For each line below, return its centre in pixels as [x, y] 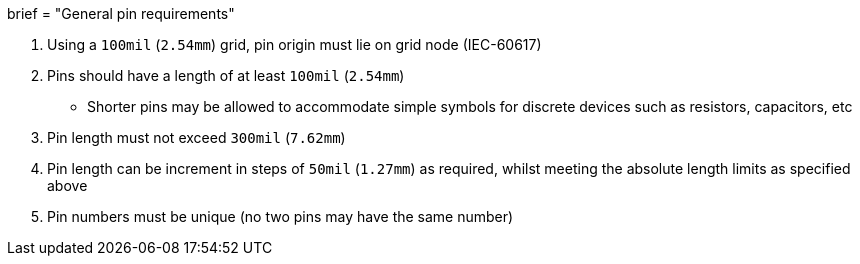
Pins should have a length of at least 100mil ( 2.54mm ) [226, 75]
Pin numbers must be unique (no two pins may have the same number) [280, 216]
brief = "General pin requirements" [121, 13]
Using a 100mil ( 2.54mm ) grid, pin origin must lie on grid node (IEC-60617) [294, 44]
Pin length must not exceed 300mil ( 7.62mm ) [196, 137]
